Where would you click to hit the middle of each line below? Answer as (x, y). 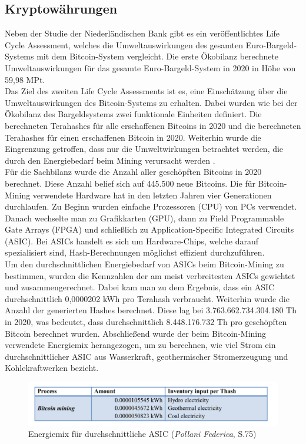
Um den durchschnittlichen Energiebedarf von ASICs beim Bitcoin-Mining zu (144, 264)
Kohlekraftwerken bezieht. (52, 368)
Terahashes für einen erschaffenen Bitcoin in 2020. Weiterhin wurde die (133, 137)
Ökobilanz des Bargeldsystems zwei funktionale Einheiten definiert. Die (133, 114)
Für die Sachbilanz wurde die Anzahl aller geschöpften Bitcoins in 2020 (133, 172)
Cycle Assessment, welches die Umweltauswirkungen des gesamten (124, 44)
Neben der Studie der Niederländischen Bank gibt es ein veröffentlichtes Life (142, 33)
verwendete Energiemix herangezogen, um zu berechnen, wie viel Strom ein (140, 345)
